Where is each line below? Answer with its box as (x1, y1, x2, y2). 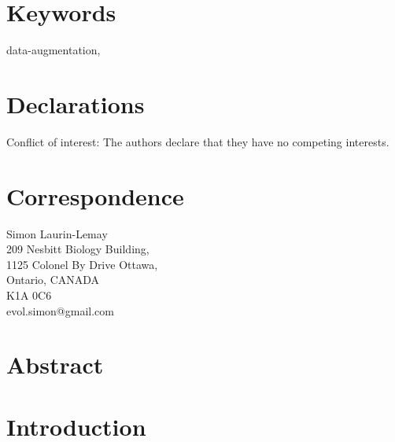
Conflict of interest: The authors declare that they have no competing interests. (6, 133, 389, 149)
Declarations (6, 87, 145, 120)
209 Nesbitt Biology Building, (6, 241, 150, 257)
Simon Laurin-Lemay (6, 225, 108, 241)
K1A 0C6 (6, 286, 52, 303)
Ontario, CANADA (6, 271, 100, 288)
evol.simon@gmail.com (6, 302, 114, 319)
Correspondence (6, 179, 184, 212)
